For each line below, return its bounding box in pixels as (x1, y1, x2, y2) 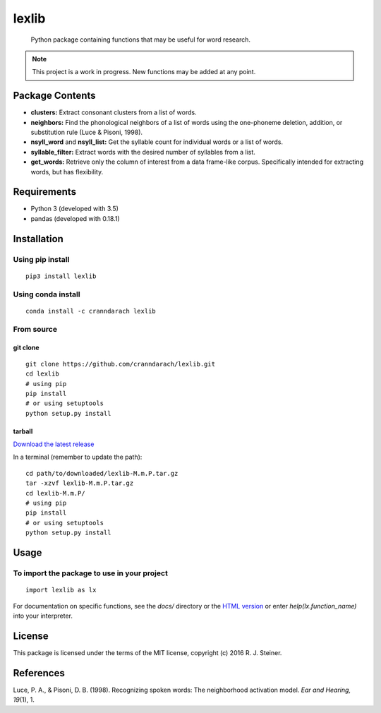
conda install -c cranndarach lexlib (25, 307, 157, 315)
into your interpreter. (13, 611, 73, 620)
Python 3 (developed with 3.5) (30, 205, 119, 213)
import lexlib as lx (25, 586, 97, 594)
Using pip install (13, 254, 70, 264)
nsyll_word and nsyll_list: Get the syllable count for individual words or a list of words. (30, 138, 284, 146)
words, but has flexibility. (30, 167, 104, 176)
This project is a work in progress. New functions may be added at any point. (32, 68, 256, 76)
